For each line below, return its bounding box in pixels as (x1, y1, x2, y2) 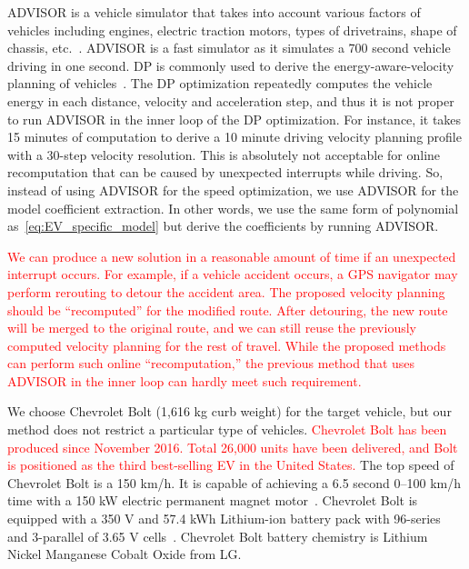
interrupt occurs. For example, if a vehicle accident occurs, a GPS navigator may (7, 265, 458, 284)
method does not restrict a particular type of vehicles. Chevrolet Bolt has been (7, 420, 447, 439)
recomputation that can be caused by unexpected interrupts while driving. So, (7, 163, 444, 182)
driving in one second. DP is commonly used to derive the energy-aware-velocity (7, 55, 454, 75)
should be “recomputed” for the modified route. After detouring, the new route (7, 300, 448, 319)
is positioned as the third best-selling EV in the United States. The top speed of (7, 455, 454, 474)
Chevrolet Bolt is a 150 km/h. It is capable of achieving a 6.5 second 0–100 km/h (7, 473, 461, 492)
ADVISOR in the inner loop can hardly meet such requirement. (7, 371, 362, 390)
